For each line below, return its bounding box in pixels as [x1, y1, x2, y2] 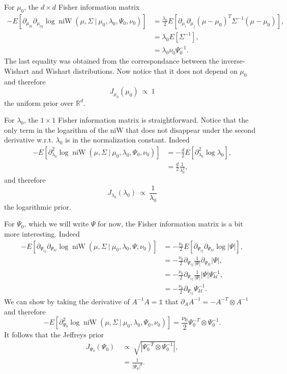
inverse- [221, 55, 245, 66]
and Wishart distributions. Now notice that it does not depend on [32, 65, 238, 76]
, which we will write [24, 218, 89, 229]
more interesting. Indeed [4, 228, 80, 239]
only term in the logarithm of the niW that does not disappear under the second [4, 124, 255, 135]
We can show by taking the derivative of [4, 296, 130, 306]
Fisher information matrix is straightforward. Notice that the [58, 114, 249, 125]
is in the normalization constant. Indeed [65, 134, 190, 145]
